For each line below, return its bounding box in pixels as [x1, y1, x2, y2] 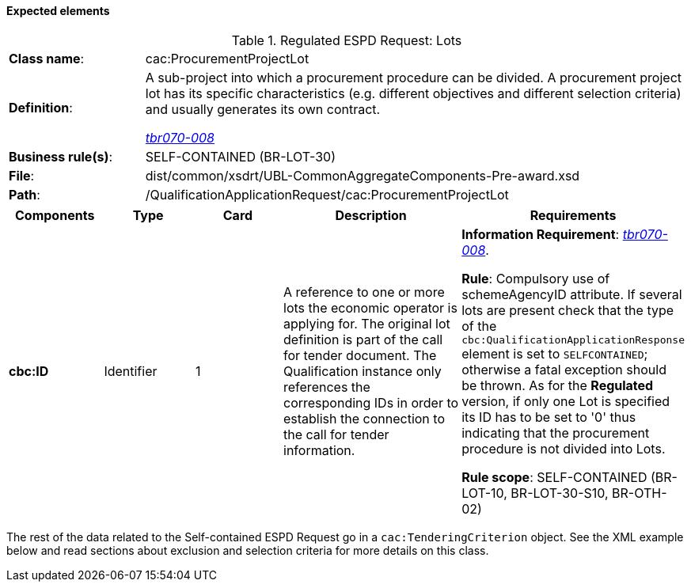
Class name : [9, 50, 85, 66]
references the [283, 379, 370, 396]
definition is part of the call [283, 332, 443, 348]
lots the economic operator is [283, 300, 458, 317]
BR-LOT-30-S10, [511, 484, 609, 501]
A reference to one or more [283, 284, 445, 301]
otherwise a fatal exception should [461, 361, 666, 377]
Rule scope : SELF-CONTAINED [461, 469, 647, 485]
